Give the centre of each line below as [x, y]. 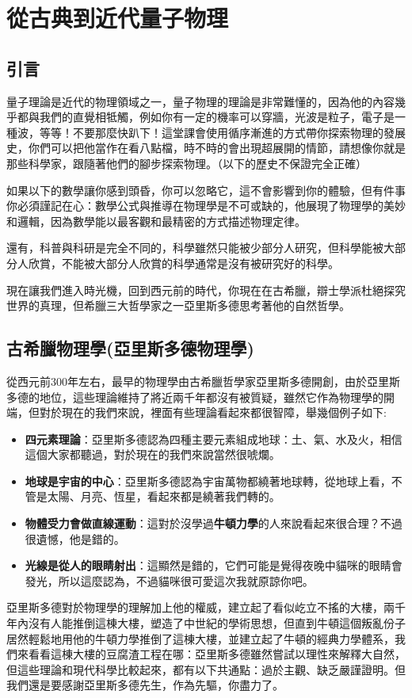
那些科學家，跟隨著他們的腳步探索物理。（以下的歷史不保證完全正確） [187, 163]
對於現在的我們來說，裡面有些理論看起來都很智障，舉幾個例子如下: [213, 412]
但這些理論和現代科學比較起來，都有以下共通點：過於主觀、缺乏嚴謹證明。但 [206, 669]
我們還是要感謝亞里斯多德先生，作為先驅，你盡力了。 [145, 685]
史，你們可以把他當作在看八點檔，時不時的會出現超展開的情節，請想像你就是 [206, 148]
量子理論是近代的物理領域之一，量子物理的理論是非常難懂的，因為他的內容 [200, 101]
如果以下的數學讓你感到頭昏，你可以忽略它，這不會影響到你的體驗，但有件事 [206, 190]
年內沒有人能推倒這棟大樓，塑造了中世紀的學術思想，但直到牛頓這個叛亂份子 [206, 623]
